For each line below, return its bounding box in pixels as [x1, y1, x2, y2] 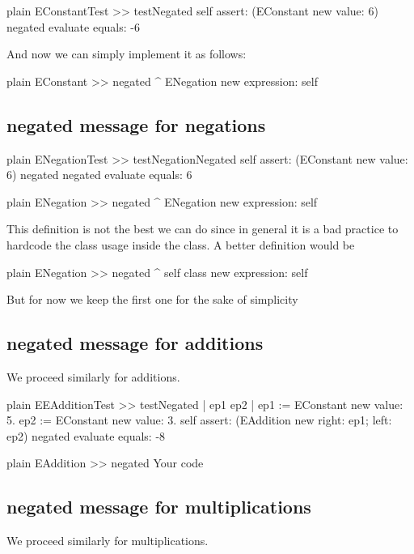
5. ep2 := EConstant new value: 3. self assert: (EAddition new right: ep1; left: [6, 411, 392, 428]
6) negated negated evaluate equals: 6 [6, 166, 192, 183]
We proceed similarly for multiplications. [6, 532, 209, 549]
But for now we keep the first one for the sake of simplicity [6, 291, 298, 308]
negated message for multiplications [6, 494, 311, 519]
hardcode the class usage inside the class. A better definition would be [6, 236, 355, 253]
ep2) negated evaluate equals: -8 [6, 427, 166, 444]
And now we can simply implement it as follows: [6, 45, 247, 62]
